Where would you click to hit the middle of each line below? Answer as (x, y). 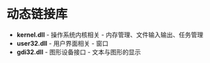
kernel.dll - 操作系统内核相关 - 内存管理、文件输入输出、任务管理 (110, 35)
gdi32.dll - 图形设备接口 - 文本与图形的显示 (79, 52)
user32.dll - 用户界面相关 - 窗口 (62, 43)
